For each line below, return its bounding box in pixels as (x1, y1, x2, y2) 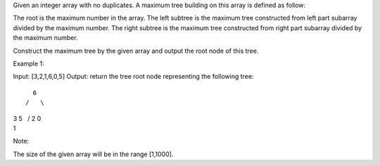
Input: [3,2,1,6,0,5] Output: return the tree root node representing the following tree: (13, 72, 254, 81)
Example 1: (13, 59, 44, 68)
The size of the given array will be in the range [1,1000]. (13, 150, 174, 158)
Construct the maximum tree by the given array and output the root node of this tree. (13, 46, 259, 55)
